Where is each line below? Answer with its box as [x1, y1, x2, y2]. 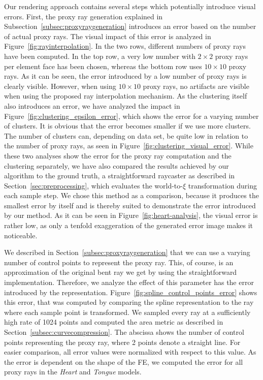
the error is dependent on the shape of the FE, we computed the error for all [4, 356, 243, 367]
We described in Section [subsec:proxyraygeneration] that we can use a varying [4, 247, 250, 258]
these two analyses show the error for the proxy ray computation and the [4, 150, 232, 161]
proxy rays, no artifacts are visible [143, 80, 249, 91]
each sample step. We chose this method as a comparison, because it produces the [4, 190, 259, 201]
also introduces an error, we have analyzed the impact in [4, 100, 180, 111]
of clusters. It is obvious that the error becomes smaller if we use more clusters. [4, 120, 251, 131]
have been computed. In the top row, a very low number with [4, 50, 195, 61]
